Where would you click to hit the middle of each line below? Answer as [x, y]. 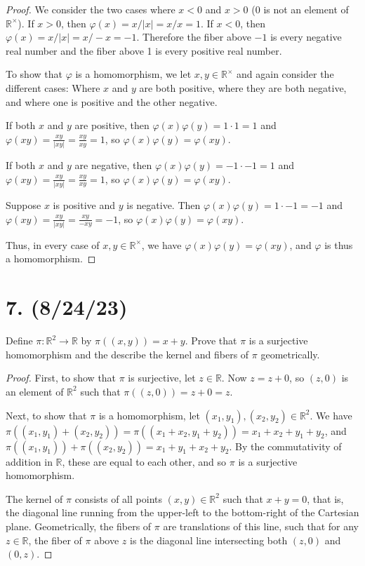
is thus [339, 244]
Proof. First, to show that [61, 378]
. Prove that [211, 341]
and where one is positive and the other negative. [112, 101]
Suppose [24, 204]
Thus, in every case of [53, 244]
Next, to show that [46, 415]
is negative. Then [164, 204]
